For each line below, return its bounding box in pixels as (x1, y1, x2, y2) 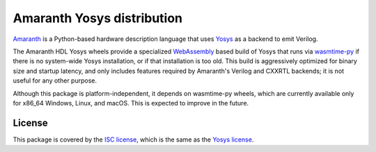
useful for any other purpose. (13, 76, 97, 85)
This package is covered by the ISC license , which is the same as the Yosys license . (13, 135, 254, 144)
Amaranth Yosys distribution (13, 10, 183, 26)
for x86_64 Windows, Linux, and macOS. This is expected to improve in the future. (13, 99, 249, 107)
